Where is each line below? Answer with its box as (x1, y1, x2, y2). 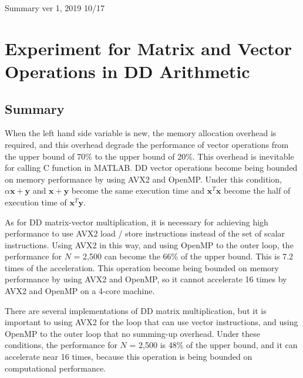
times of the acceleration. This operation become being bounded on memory (5, 261, 279, 274)
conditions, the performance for (5, 339, 117, 351)
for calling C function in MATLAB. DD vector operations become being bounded (5, 161, 298, 174)
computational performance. (5, 362, 106, 374)
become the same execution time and (71, 184, 205, 197)
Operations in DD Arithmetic (5, 59, 250, 83)
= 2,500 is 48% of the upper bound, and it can (129, 339, 298, 351)
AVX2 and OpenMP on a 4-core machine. (5, 285, 155, 297)
